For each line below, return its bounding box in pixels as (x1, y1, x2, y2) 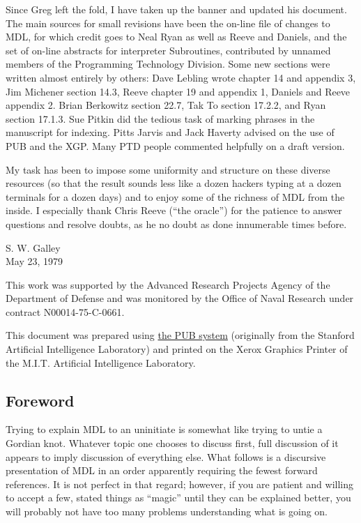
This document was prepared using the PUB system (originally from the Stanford (6, 328, 355, 342)
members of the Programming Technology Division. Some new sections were (6, 56, 330, 71)
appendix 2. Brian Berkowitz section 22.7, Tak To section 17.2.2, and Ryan (6, 98, 326, 112)
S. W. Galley (6, 240, 61, 255)
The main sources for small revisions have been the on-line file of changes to (6, 15, 330, 30)
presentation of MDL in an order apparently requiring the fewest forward (6, 463, 318, 478)
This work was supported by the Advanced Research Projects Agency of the (6, 277, 330, 291)
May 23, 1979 (6, 254, 63, 268)
